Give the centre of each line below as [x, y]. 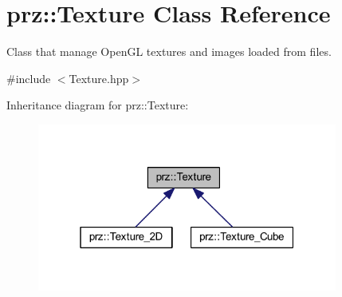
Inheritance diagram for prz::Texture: [98, 105]
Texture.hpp [99, 78]
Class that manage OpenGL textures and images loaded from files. [169, 51]
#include [29, 78]
